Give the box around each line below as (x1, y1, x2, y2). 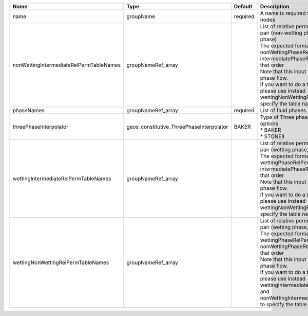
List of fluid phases (260, 107, 306, 114)
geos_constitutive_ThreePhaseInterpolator (126, 124, 228, 130)
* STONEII (260, 133, 285, 140)
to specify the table (260, 301, 307, 308)
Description (260, 3, 290, 10)
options (260, 120, 278, 127)
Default (234, 3, 253, 10)
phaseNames (12, 107, 45, 114)
